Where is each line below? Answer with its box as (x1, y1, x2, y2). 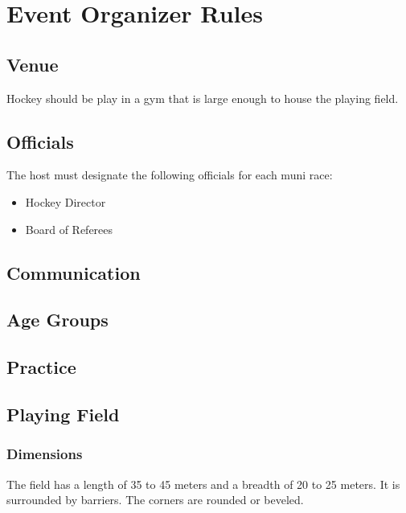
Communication (6, 260, 141, 285)
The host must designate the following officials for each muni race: (6, 166, 333, 183)
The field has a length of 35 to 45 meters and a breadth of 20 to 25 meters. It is (6, 475, 400, 492)
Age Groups (6, 307, 109, 332)
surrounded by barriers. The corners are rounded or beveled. (6, 491, 304, 508)
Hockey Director (25, 193, 106, 210)
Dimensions (6, 444, 83, 464)
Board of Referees (25, 220, 113, 237)
